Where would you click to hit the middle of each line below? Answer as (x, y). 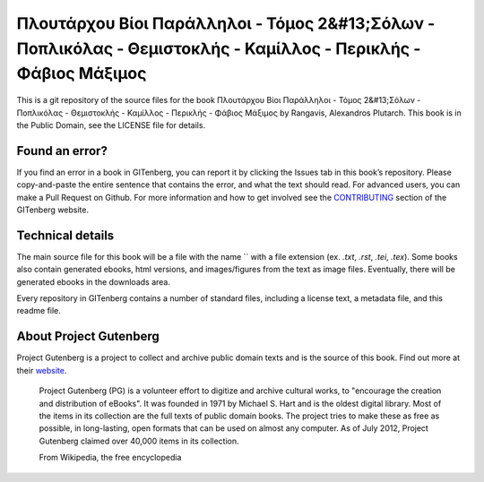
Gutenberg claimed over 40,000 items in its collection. (139, 441)
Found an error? (62, 151)
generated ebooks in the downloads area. (93, 281)
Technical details (65, 235)
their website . (42, 370)
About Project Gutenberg (88, 336)
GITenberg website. (53, 210)
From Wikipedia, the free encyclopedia (110, 458)
